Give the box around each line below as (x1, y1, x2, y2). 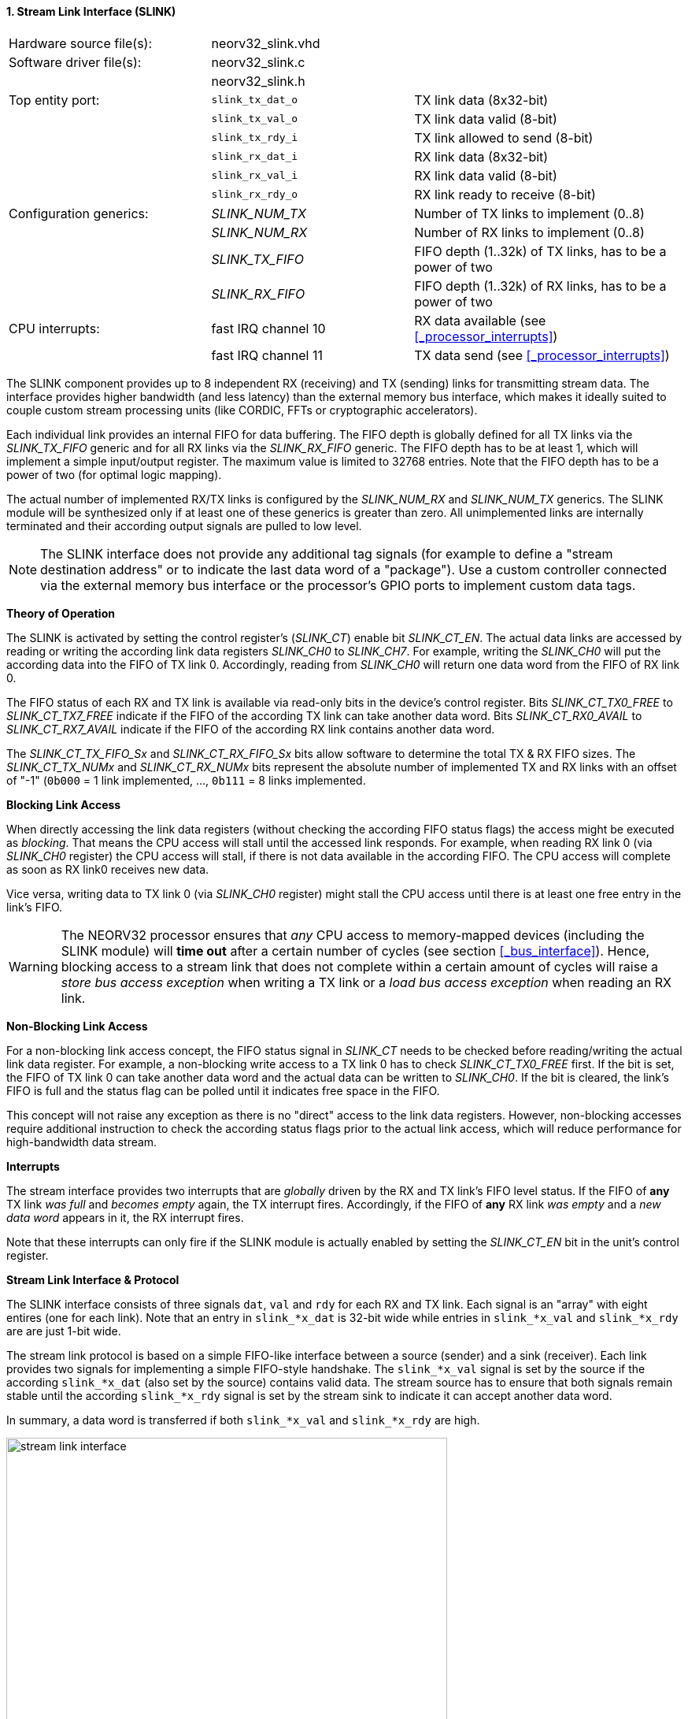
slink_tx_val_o (211, 113, 298, 125)
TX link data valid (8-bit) (414, 110, 557, 127)
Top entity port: (9, 91, 100, 108)
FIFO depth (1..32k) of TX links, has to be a (414, 243, 667, 259)
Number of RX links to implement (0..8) (414, 224, 645, 240)
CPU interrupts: (9, 320, 100, 336)
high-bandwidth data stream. (6, 1134, 157, 1149)
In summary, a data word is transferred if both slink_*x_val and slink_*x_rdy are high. (6, 1413, 480, 1427)
